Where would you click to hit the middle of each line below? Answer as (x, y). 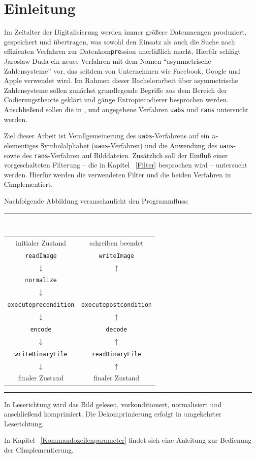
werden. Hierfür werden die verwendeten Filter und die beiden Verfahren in (117, 174)
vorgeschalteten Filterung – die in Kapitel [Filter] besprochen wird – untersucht (126, 165)
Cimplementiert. (29, 184)
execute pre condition (41, 305)
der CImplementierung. (39, 449)
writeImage (116, 256)
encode (41, 329)
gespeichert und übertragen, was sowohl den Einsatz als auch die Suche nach (120, 41)
